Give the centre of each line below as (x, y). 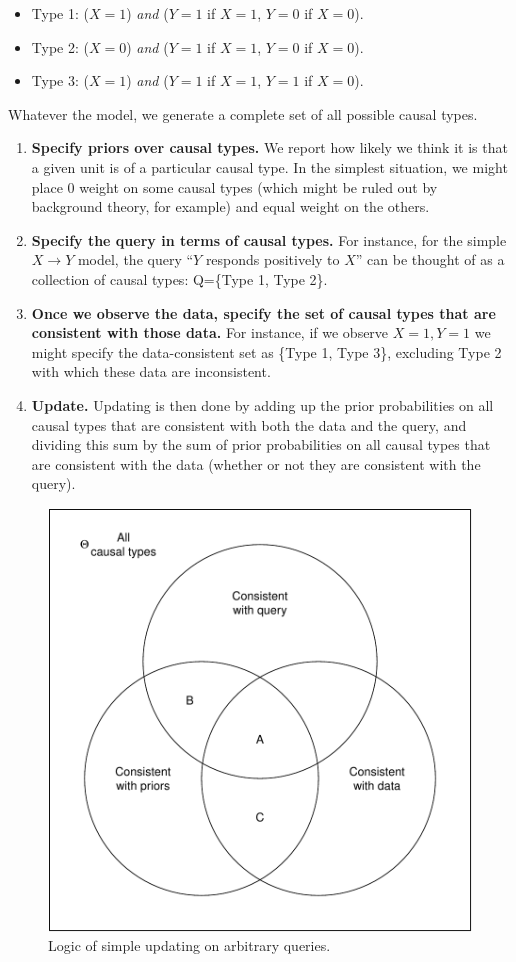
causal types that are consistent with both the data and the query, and (249, 424)
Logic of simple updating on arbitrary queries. (189, 945)
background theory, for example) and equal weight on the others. (230, 206)
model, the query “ (135, 259)
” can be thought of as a (430, 259)
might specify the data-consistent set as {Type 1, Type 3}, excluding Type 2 (266, 351)
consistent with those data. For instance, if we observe (210, 332)
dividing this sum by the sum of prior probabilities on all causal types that (261, 444)
